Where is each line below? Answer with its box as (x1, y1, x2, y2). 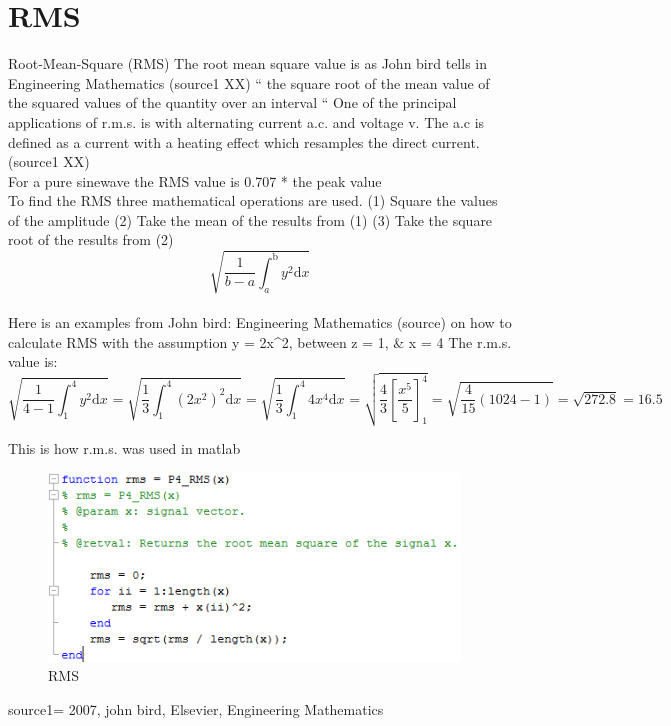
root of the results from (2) (8, 229, 174, 250)
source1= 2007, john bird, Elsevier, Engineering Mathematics (8, 698, 384, 719)
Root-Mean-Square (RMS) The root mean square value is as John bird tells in (8, 53, 487, 74)
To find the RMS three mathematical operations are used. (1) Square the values (8, 190, 498, 211)
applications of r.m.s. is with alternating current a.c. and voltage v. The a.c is (8, 111, 485, 132)
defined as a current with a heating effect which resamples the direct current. (8, 131, 480, 152)
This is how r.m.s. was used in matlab (8, 437, 241, 458)
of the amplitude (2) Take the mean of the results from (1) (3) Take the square (8, 209, 493, 230)
